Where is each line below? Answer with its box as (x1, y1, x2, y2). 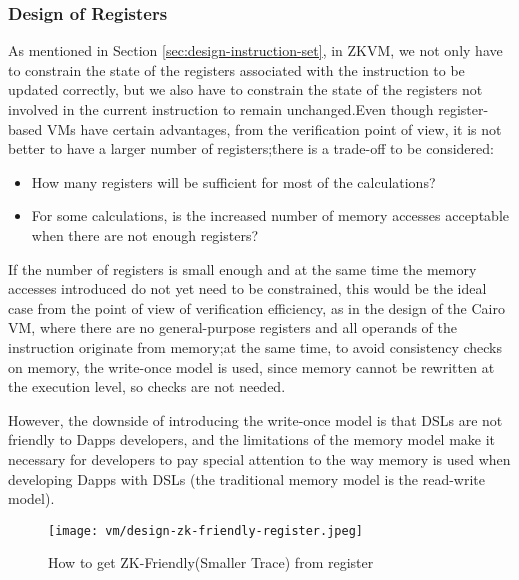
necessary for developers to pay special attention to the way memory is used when (8, 448, 511, 469)
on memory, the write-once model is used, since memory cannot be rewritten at (8, 356, 495, 377)
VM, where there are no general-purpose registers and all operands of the (8, 317, 458, 338)
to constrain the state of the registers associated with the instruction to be (8, 59, 465, 80)
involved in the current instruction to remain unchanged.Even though (8, 99, 434, 119)
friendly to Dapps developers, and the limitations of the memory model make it (8, 429, 496, 450)
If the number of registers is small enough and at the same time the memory (8, 258, 477, 279)
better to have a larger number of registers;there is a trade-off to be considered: (8, 138, 494, 159)
